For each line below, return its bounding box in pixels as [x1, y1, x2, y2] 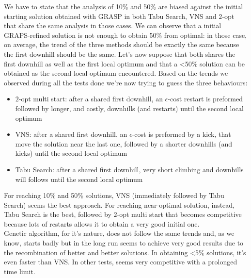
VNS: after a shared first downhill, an [15, 129, 127, 139]
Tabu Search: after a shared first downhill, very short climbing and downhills [15, 164, 244, 174]
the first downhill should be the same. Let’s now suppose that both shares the [4, 49, 235, 59]
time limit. [4, 266, 35, 276]
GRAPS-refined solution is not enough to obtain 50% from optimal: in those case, [4, 30, 247, 40]
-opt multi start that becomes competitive [117, 209, 242, 219]
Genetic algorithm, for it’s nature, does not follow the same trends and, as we [4, 228, 235, 238]
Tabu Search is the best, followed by [4, 209, 111, 219]
